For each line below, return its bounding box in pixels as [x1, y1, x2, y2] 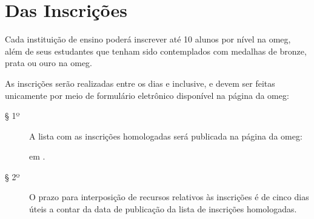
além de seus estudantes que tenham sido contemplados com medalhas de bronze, [5, 44, 307, 57]
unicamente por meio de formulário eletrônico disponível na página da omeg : [5, 89, 289, 101]
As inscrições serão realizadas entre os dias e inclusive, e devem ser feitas [5, 76, 275, 89]
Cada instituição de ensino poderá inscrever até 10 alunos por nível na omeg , [5, 33, 291, 45]
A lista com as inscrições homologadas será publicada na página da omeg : [29, 129, 302, 142]
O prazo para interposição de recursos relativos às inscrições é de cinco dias [29, 190, 309, 203]
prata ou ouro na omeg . [5, 56, 93, 69]
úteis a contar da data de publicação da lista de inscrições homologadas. [29, 203, 297, 215]
